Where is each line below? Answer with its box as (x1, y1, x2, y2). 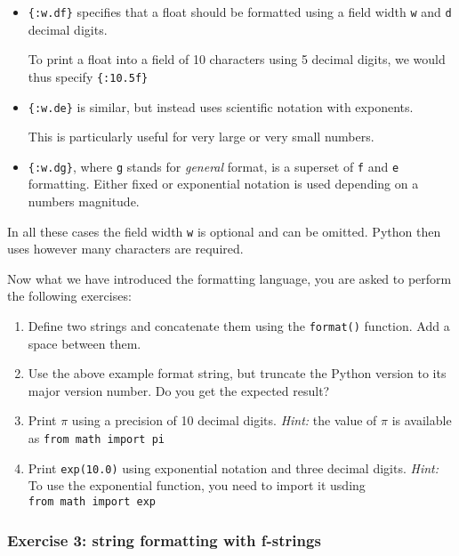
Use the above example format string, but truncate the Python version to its (28, 364, 447, 383)
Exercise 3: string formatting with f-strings (7, 528, 321, 551)
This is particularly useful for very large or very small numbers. (28, 127, 374, 146)
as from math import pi (28, 429, 165, 447)
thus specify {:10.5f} (28, 67, 149, 85)
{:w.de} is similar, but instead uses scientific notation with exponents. (28, 97, 414, 116)
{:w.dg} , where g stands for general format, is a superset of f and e (28, 157, 399, 175)
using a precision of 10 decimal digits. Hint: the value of (71, 411, 377, 430)
